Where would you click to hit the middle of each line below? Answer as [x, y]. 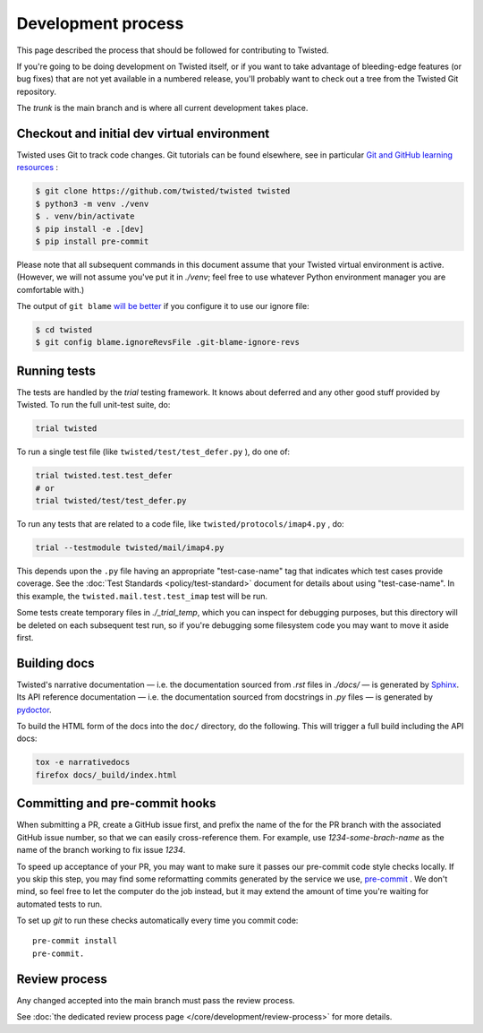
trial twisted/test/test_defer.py [111, 501]
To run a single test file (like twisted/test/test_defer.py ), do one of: [153, 452]
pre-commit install [75, 941]
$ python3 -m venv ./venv [92, 203]
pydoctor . [34, 710]
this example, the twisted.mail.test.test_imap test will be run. [142, 596]
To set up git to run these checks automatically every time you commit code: [157, 921]
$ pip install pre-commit [92, 241]
